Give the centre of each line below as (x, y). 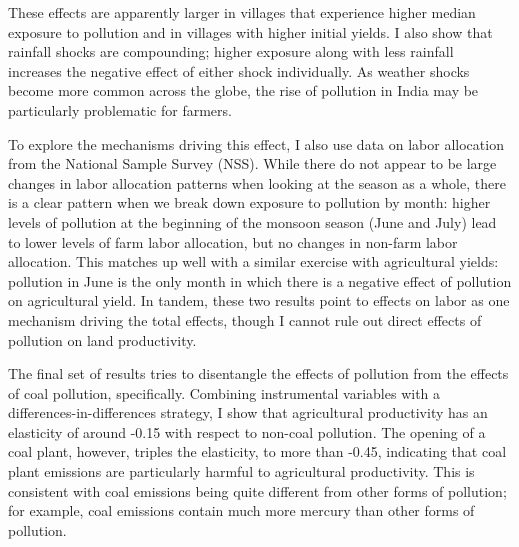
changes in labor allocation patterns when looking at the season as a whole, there (257, 182)
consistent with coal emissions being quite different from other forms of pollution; (257, 490)
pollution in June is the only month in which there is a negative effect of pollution (260, 280)
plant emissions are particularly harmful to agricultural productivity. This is (241, 471)
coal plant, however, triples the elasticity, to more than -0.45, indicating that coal (257, 451)
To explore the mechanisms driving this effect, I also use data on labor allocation (256, 143)
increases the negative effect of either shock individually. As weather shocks (239, 70)
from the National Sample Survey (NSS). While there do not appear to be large (252, 163)
